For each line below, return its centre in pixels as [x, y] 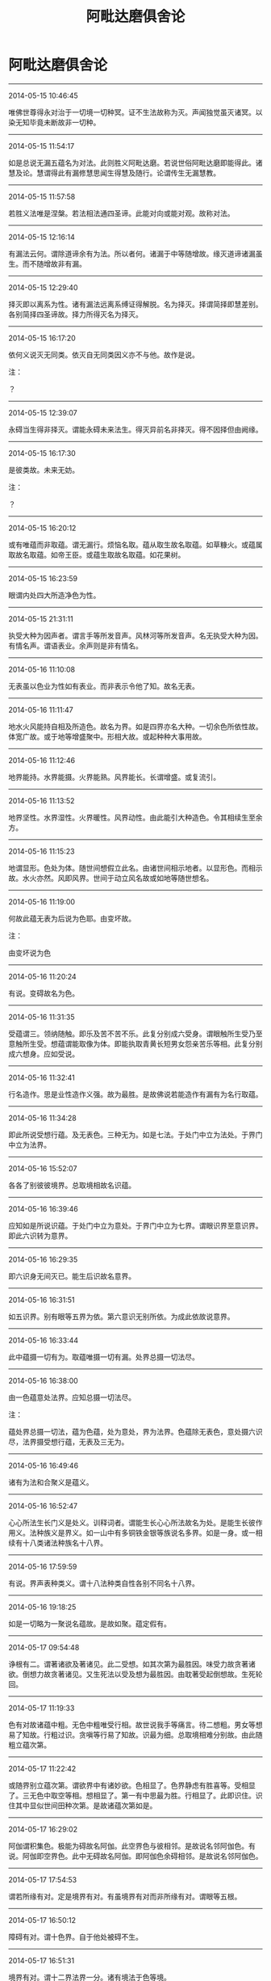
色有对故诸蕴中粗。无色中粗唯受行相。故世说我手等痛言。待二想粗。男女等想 [135, 1724]
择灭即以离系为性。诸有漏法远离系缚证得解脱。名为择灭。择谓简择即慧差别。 [135, 304]
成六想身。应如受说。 [44, 1054]
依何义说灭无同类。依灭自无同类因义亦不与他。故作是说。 [104, 354]
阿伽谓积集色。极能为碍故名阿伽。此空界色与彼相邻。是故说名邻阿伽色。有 [132, 1846]
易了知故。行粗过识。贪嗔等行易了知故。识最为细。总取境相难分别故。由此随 [135, 1734]
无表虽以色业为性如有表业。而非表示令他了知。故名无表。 [104, 686]
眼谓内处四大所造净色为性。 [54, 595]
